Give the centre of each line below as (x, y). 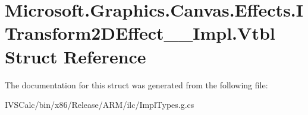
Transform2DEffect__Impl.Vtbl (140, 33)
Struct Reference (76, 56)
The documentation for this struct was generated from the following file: (136, 84)
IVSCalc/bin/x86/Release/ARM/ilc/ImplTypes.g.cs (100, 105)
